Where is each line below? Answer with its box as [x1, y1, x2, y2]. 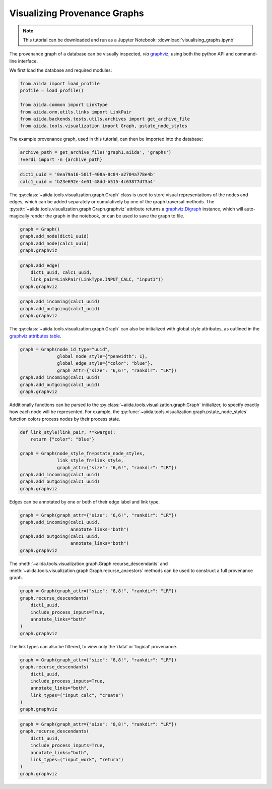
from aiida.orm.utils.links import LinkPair [20, 109, 132, 115]
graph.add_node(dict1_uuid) [20, 234, 89, 239]
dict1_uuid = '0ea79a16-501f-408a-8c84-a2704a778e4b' [20, 172, 156, 178]
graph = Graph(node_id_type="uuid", [20, 346, 111, 352]
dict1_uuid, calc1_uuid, [30, 270, 92, 275]
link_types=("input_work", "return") [30, 757, 124, 763]
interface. [18, 58, 38, 64]
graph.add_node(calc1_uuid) [20, 240, 89, 246]
